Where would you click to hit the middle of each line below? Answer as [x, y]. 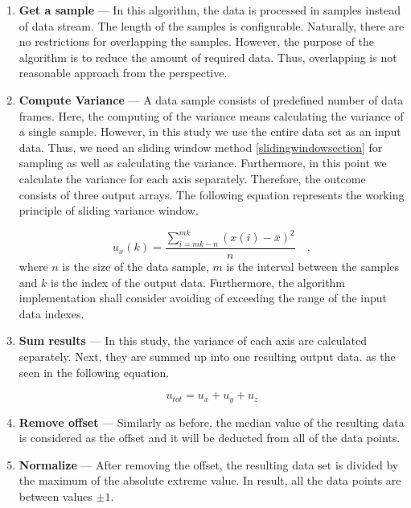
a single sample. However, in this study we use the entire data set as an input [210, 131]
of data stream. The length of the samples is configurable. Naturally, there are [212, 25]
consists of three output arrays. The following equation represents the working [212, 194]
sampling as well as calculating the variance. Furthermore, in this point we [203, 163]
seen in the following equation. [94, 372]
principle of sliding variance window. [109, 210]
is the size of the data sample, [136, 266]
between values [55, 496]
